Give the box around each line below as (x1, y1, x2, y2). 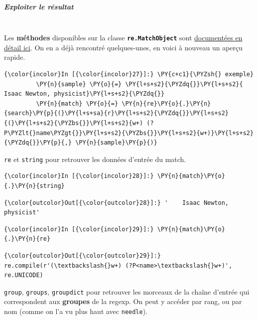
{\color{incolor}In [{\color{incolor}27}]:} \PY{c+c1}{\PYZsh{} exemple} (4, 71, 254, 78)
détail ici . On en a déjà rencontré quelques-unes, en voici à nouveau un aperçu (4, 42, 243, 52)
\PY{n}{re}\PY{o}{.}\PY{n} (122, 100, 211, 107)
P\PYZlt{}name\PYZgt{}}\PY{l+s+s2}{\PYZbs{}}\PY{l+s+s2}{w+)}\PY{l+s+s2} (4, 129, 254, 137)
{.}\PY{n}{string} (4, 182, 65, 189)
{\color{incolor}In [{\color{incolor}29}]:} (4, 225, 154, 233)
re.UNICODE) (4, 272, 43, 279)
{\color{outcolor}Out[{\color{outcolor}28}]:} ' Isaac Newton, (4, 199, 229, 206)
